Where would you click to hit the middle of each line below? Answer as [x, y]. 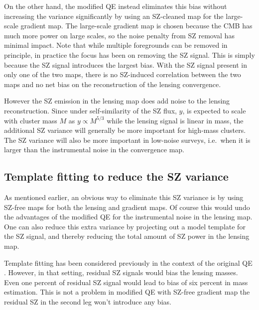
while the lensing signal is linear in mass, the [175, 120]
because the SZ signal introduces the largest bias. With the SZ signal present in [126, 64]
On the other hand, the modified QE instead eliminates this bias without [116, 6]
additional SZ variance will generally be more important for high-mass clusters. [125, 130]
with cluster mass [31, 120]
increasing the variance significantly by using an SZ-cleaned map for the [114, 16]
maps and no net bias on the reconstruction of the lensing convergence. [113, 84]
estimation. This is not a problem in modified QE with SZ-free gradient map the [127, 292]
